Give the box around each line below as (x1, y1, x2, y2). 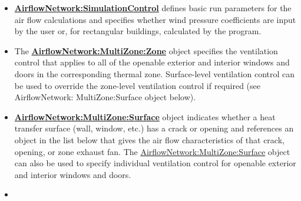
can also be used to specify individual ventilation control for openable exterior (14, 157, 296, 169)
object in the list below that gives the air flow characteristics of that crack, (14, 133, 285, 146)
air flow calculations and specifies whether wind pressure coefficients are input (14, 13, 296, 25)
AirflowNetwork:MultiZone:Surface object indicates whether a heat (14, 110, 276, 123)
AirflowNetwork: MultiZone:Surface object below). (14, 91, 196, 103)
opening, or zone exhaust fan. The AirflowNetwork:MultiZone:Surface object (14, 145, 290, 157)
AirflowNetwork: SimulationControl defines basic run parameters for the (14, 2, 292, 14)
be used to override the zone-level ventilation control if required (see (14, 79, 261, 91)
